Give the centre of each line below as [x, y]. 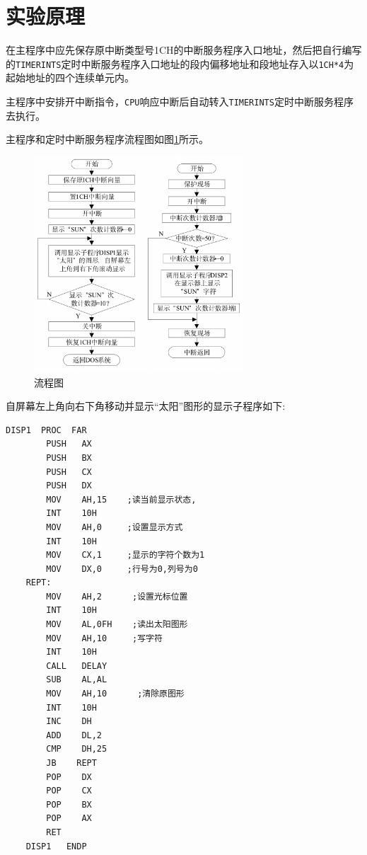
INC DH [69, 722]
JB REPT [71, 763]
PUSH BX [69, 458]
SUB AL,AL [77, 680]
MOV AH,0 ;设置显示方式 [115, 527]
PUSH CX [69, 472]
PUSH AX [69, 444]
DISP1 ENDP [56, 846]
